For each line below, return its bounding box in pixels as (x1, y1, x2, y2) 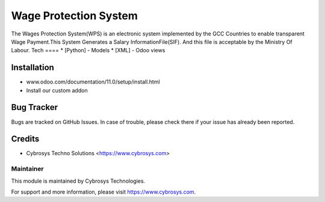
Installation (11, 63, 54, 73)
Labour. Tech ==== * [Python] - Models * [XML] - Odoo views (11, 47, 166, 54)
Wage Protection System (11, 9, 138, 22)
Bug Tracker (11, 102, 58, 112)
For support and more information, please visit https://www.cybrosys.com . (11, 188, 196, 195)
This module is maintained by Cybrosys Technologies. (11, 177, 146, 185)
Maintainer (11, 165, 44, 173)
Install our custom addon (26, 87, 88, 94)
